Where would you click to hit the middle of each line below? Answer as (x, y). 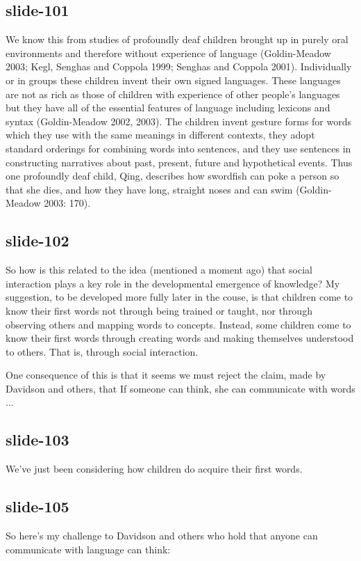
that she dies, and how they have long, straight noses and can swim (149, 189)
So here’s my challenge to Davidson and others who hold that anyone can (162, 536)
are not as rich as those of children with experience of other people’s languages (173, 94)
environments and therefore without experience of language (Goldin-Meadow (168, 53)
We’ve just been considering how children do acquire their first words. (154, 469)
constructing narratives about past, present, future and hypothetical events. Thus (179, 162)
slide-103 (37, 440)
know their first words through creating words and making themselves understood (180, 338)
